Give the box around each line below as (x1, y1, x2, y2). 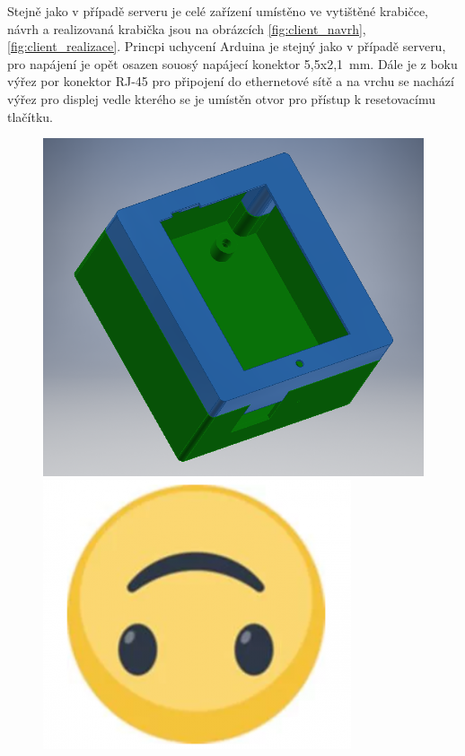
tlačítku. (7, 107, 53, 126)
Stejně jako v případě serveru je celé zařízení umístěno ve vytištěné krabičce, (7, 2, 428, 20)
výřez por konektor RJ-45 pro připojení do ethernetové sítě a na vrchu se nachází (7, 72, 454, 91)
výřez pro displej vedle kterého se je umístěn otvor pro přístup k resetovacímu (7, 89, 436, 108)
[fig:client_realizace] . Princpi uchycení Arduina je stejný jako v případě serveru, (7, 37, 446, 56)
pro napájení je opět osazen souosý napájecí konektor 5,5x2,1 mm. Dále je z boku (7, 54, 458, 73)
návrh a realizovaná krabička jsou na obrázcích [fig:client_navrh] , (7, 19, 366, 38)
